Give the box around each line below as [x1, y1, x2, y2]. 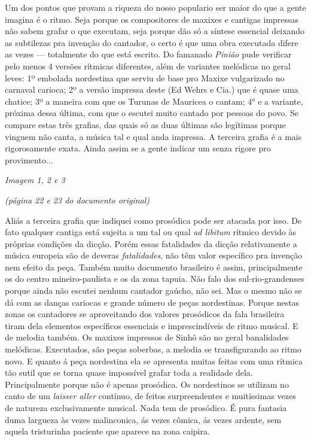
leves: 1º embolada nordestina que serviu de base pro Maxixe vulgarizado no [5, 71, 285, 84]
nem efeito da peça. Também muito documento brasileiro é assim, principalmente [5, 260, 303, 273]
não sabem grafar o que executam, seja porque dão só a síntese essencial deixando [5, 25, 305, 37]
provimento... [5, 153, 53, 166]
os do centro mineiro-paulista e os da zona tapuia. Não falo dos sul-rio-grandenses [5, 272, 304, 285]
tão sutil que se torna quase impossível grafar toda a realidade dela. [5, 366, 253, 379]
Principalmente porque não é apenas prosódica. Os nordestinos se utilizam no [5, 378, 289, 390]
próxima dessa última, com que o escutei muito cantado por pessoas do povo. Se [5, 107, 298, 119]
